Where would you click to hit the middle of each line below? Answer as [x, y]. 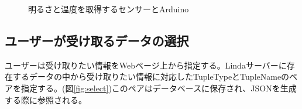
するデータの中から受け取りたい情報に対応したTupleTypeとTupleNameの [151, 76]
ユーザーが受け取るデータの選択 [97, 40]
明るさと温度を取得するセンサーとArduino [109, 9]
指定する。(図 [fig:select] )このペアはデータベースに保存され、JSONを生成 [159, 88]
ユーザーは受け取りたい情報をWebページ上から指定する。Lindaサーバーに [146, 65]
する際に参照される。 [46, 99]
